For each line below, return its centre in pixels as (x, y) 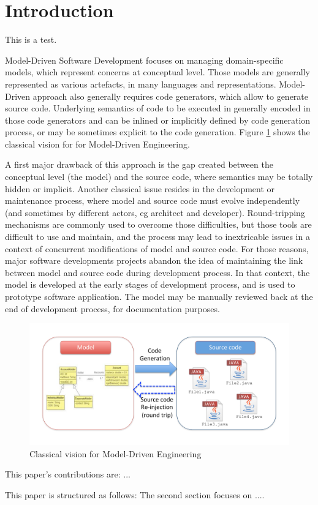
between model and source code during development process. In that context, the (157, 272)
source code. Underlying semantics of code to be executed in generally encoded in (158, 108)
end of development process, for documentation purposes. (112, 308)
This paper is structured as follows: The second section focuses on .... (135, 494)
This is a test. (31, 39)
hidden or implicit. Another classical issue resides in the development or (140, 188)
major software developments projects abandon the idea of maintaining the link (154, 260)
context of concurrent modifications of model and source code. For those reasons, (157, 248)
